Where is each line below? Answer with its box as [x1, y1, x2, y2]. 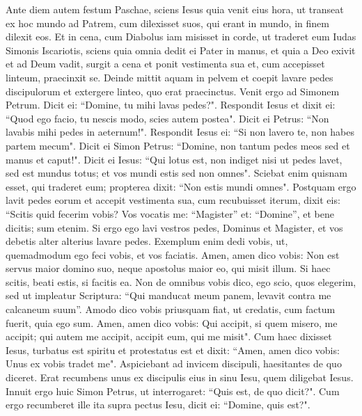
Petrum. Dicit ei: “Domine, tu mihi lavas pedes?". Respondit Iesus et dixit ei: [6, 97, 336, 112]
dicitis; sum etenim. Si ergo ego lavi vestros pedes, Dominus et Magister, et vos [6, 220, 343, 234]
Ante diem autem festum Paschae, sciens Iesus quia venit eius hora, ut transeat [6, 2, 344, 16]
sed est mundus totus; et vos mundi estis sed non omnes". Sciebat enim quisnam [6, 166, 347, 180]
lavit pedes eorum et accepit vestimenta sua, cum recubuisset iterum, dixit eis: [6, 193, 340, 207]
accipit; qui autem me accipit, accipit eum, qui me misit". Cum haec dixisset [6, 329, 332, 344]
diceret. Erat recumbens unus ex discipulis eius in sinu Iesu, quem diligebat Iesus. [6, 370, 354, 385]
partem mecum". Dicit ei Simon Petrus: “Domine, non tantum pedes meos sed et [6, 138, 350, 152]
